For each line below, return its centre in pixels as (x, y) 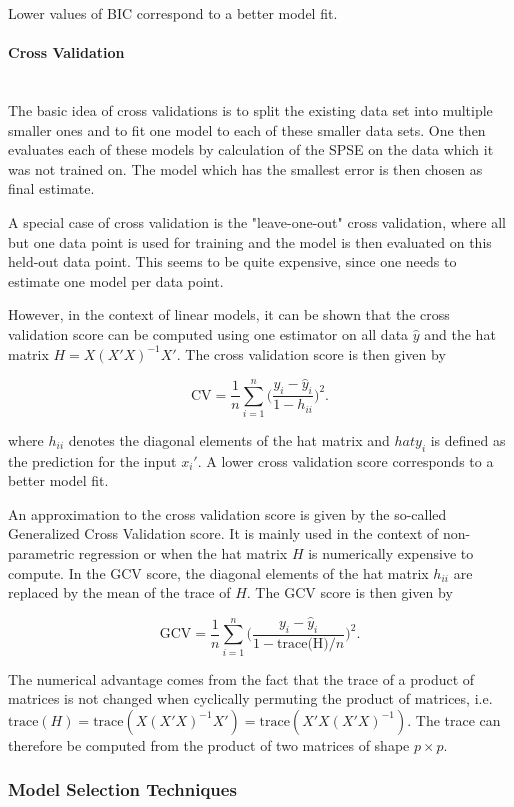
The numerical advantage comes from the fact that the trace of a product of (241, 678)
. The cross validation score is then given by (311, 353)
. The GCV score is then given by (349, 592)
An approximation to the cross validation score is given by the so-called (227, 513)
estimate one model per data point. (116, 280)
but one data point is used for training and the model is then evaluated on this (250, 241)
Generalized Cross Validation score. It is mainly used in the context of (223, 533)
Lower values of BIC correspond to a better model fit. (173, 13)
